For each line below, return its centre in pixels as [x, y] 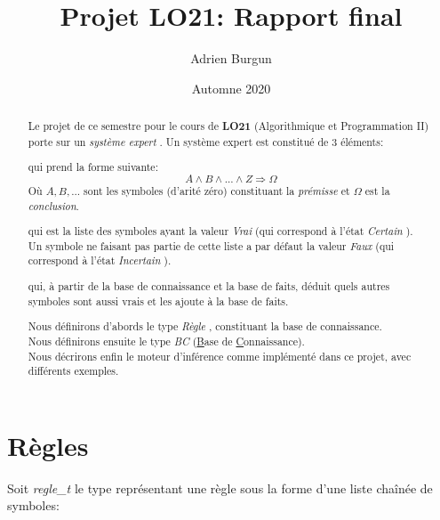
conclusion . [53, 205]
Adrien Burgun [231, 58]
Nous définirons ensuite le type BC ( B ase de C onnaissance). [166, 341]
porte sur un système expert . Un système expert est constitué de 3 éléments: [206, 141]
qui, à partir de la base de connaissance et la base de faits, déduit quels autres [209, 286]
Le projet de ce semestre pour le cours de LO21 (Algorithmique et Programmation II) [228, 126]
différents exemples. [73, 371]
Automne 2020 [231, 88]
